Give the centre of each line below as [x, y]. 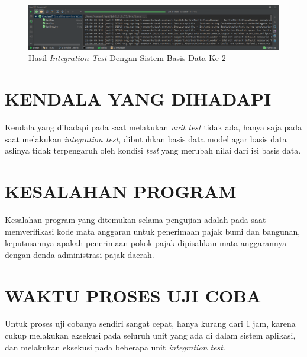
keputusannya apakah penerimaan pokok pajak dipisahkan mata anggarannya [146, 243]
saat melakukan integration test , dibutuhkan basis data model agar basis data [146, 138]
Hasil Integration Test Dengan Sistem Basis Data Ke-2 [127, 58]
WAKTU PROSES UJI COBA [133, 295]
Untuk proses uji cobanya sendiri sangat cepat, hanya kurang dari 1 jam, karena [150, 323]
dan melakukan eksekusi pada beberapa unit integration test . [115, 347]
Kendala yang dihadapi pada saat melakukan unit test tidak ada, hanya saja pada [153, 127]
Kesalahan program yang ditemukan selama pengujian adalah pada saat [135, 219]
